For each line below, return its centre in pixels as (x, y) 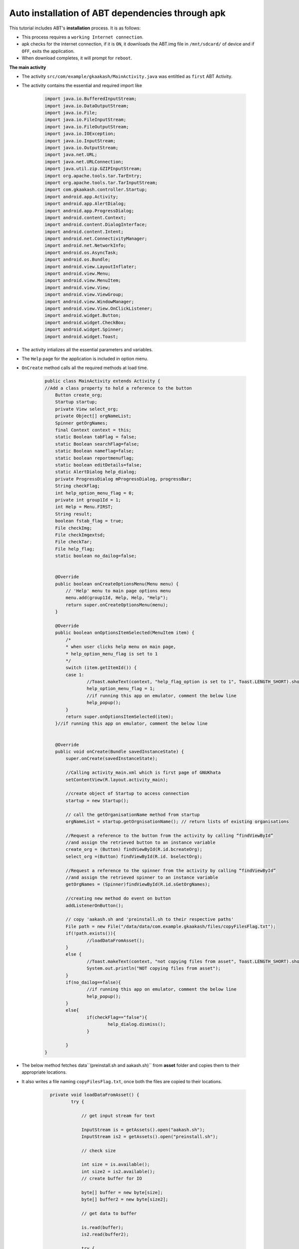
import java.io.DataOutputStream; (87, 106)
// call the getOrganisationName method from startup (133, 815)
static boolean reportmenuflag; (95, 458)
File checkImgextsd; (80, 535)
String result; (74, 514)
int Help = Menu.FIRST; (84, 507)
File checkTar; (74, 542)
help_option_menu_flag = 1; (121, 689)
